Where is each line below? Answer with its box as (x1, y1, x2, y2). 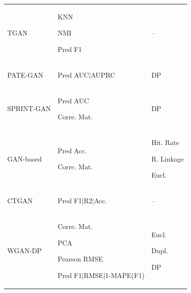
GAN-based (7, 153, 42, 163)
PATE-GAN (7, 69, 44, 80)
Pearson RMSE (57, 254, 103, 264)
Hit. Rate (151, 137, 179, 147)
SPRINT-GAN (7, 103, 51, 114)
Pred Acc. (57, 145, 87, 155)
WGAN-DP (7, 245, 42, 256)
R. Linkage (151, 153, 184, 163)
